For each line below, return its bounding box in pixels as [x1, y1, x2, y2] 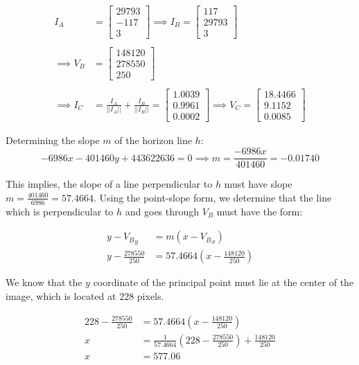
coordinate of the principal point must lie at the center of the [93, 275, 354, 290]
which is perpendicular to [6, 204, 114, 218]
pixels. [137, 289, 164, 303]
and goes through [125, 204, 200, 218]
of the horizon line [114, 133, 192, 148]
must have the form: [216, 204, 303, 218]
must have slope [224, 177, 292, 191]
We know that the [6, 275, 82, 290]
